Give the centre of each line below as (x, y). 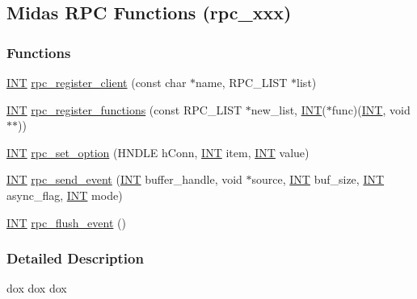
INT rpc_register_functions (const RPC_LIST (124, 109)
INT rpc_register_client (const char (97, 82)
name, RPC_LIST (242, 82)
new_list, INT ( (289, 109)
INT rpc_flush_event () (66, 222)
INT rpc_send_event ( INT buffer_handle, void (124, 179)
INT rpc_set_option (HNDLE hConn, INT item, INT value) (158, 152)
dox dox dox (37, 288)
